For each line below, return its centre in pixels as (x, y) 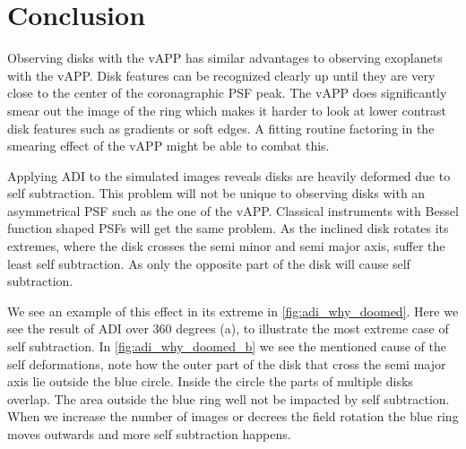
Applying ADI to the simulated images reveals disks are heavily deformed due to (229, 175)
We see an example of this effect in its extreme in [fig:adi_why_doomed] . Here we (233, 311)
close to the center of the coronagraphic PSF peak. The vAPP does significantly (227, 93)
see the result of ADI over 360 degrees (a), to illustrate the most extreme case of (228, 328)
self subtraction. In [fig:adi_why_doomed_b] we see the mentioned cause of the (227, 346)
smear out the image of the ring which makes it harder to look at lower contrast (227, 110)
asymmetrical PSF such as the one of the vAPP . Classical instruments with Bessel (233, 210)
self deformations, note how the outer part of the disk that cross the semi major (227, 363)
